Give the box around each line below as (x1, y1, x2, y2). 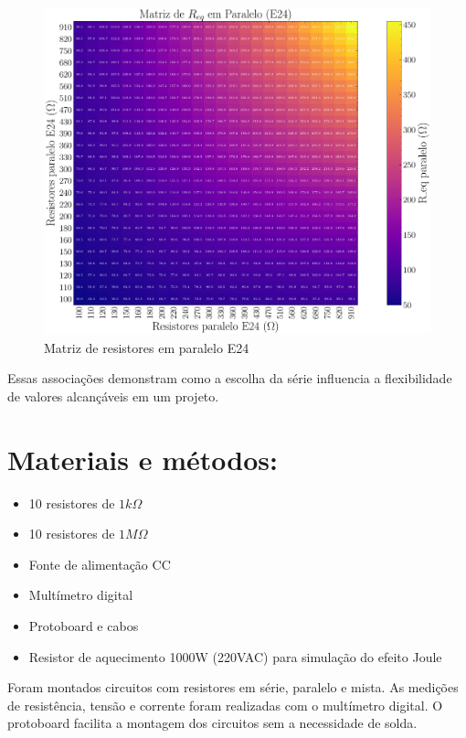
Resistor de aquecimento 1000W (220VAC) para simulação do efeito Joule (28, 647, 442, 666)
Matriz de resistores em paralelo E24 (44, 337, 249, 357)
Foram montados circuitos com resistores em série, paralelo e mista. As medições (7, 678, 459, 697)
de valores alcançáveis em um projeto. (7, 386, 219, 405)
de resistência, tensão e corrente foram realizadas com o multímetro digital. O (7, 695, 443, 714)
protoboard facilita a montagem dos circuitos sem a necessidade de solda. (7, 713, 418, 733)
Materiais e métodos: (7, 440, 278, 477)
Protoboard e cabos (28, 616, 139, 636)
